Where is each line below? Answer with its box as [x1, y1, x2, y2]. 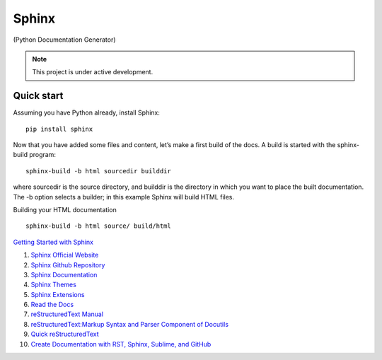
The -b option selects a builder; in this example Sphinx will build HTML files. [13, 192, 235, 201]
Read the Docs [30, 301, 74, 309]
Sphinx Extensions [30, 290, 85, 298]
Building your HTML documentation [13, 205, 117, 214]
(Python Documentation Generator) [13, 35, 116, 44]
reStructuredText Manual [30, 310, 104, 318]
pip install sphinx [25, 124, 93, 133]
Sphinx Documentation [30, 270, 98, 279]
